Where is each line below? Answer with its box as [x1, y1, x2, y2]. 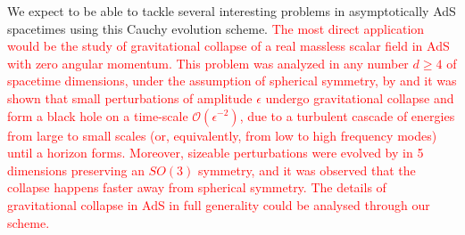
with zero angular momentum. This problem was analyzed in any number [7, 53, 409, 72]
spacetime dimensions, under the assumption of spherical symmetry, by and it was [7, 71, 457, 90]
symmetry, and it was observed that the [198, 160, 416, 179]
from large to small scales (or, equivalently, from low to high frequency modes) [7, 126, 437, 144]
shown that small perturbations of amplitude [7, 88, 253, 107]
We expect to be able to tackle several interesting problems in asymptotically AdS [7, 2, 456, 20]
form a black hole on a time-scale [7, 106, 188, 125]
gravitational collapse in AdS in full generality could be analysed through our [7, 195, 430, 214]
